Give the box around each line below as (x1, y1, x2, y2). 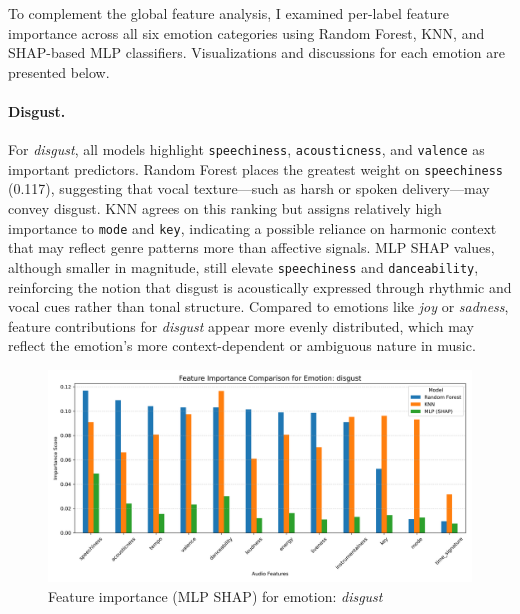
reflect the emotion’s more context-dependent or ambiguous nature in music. (8, 335, 476, 356)
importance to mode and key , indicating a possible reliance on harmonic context (8, 217, 497, 238)
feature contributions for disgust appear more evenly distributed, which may (8, 315, 474, 336)
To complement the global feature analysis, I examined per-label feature (8, 3, 449, 23)
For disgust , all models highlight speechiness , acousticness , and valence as (8, 139, 485, 160)
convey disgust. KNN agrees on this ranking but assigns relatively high (8, 198, 442, 219)
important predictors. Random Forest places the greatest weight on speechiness (8, 158, 503, 179)
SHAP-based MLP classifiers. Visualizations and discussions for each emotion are (8, 42, 505, 63)
